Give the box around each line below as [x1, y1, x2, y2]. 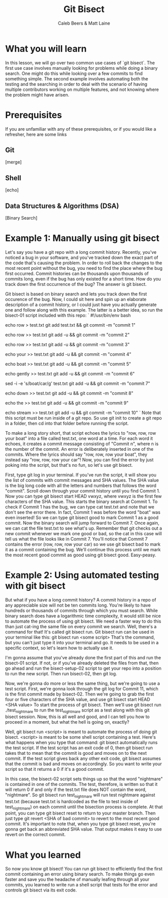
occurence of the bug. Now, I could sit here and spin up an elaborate [5, 296, 146, 302]
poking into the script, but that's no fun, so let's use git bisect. [5, 462, 133, 468]
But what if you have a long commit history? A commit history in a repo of [5, 596, 156, 603]
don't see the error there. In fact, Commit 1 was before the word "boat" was [5, 509, 161, 515]
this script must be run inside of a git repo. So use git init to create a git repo [5, 415, 162, 421]
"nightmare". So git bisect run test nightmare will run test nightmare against [5, 791, 155, 799]
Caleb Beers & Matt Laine [57, 20, 110, 26]
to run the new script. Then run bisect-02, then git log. [5, 670, 117, 676]
